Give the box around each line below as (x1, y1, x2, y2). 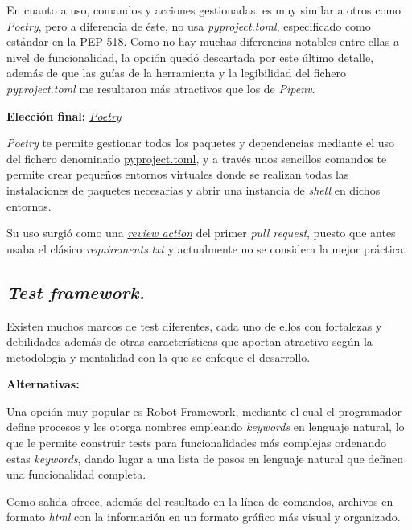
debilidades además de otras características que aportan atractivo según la (6, 333, 373, 350)
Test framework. (6, 279, 145, 304)
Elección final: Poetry (6, 107, 122, 124)
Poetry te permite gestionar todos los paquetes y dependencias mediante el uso (6, 134, 395, 151)
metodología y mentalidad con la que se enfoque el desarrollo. (6, 348, 311, 365)
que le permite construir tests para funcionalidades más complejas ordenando (6, 434, 386, 451)
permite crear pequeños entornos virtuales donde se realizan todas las (6, 166, 349, 183)
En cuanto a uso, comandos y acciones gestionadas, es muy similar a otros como (6, 2, 402, 18)
